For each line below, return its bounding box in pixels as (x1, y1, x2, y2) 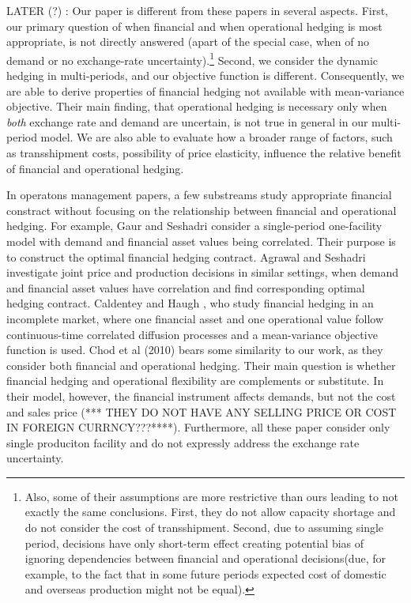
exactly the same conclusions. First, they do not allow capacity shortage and (25, 503, 396, 520)
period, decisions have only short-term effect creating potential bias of (25, 534, 364, 551)
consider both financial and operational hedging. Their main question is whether (6, 356, 396, 373)
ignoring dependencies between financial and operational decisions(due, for (25, 550, 386, 567)
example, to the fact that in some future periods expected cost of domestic (25, 565, 386, 582)
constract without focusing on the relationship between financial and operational (6, 202, 397, 218)
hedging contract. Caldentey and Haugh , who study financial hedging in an (6, 295, 374, 311)
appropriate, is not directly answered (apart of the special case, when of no (6, 33, 370, 50)
